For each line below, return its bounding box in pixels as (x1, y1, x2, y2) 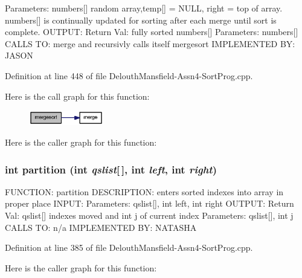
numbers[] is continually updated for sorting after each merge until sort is (5, 13, 277, 26)
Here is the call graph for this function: (5, 89, 150, 102)
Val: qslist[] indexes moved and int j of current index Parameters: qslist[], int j (5, 209, 294, 222)
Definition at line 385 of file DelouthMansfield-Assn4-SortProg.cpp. (5, 241, 253, 254)
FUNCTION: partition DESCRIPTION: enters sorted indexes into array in (5, 185, 284, 198)
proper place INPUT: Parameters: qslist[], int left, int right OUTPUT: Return (5, 197, 294, 210)
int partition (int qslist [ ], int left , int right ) (5, 161, 217, 176)
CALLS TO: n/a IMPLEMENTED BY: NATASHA (5, 221, 197, 233)
